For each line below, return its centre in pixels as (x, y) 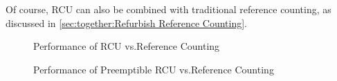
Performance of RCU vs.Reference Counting (127, 46)
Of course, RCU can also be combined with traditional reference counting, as (168, 9)
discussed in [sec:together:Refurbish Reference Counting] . (126, 22)
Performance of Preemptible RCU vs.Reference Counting (154, 69)
